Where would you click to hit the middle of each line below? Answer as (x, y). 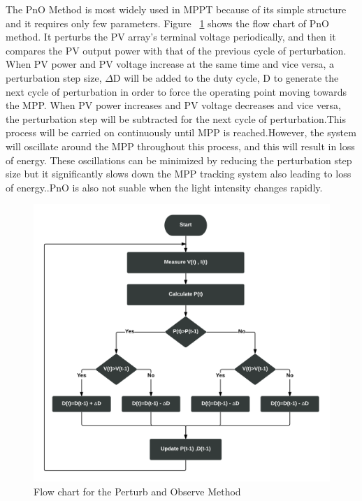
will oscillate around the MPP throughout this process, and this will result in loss (180, 146)
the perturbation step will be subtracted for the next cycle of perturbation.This (176, 118)
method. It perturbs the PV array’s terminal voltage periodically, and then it (171, 37)
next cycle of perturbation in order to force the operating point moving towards (176, 91)
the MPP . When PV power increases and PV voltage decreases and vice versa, (174, 105)
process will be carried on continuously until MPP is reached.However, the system (181, 132)
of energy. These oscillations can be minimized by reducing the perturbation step (179, 160)
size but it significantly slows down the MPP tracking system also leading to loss (179, 174)
